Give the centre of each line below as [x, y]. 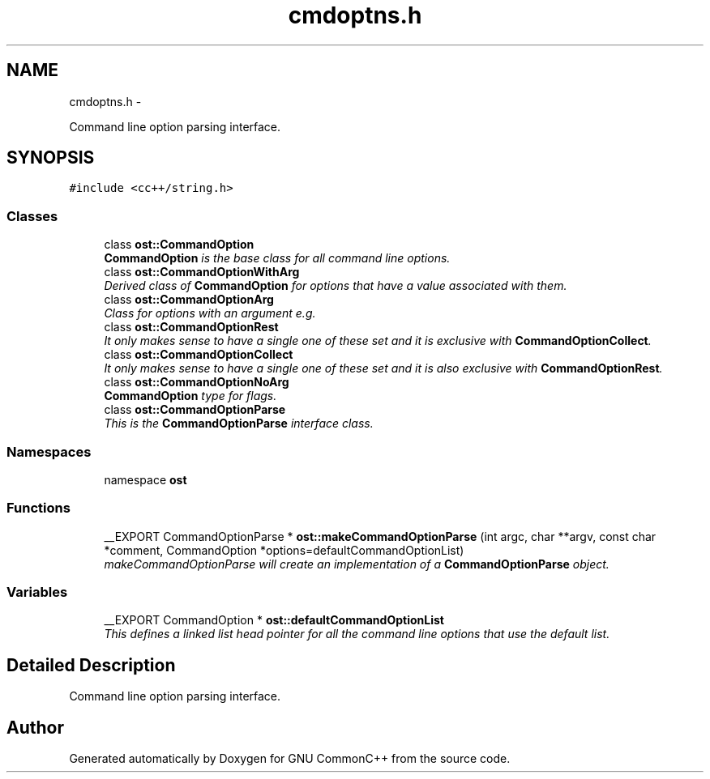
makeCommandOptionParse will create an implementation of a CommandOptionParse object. [357, 564]
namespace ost [145, 479]
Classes [32, 216]
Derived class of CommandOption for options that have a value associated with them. [336, 286]
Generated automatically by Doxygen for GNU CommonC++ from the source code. [290, 759]
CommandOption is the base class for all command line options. [277, 258]
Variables [37, 592]
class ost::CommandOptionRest [191, 327]
